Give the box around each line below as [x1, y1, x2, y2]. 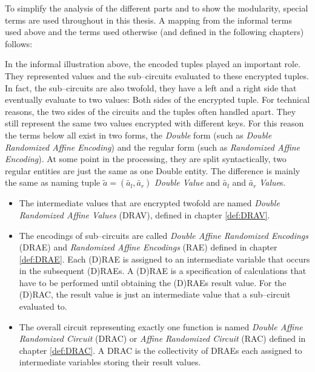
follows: [5, 37, 33, 50]
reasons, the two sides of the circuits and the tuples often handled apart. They [5, 105, 296, 117]
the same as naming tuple [5, 176, 101, 189]
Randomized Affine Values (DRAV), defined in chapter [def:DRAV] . [19, 208, 270, 221]
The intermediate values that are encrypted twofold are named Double [19, 197, 280, 209]
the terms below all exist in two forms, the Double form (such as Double [5, 128, 272, 141]
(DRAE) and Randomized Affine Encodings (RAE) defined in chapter [19, 241, 277, 253]
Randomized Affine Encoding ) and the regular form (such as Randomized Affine [5, 140, 300, 153]
